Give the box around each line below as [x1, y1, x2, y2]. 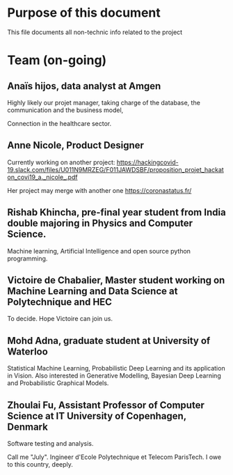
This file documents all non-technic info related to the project [7, 28, 183, 36]
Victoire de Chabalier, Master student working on [7, 274, 225, 286]
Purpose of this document [7, 5, 161, 21]
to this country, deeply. [7, 460, 73, 468]
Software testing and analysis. [7, 439, 94, 447]
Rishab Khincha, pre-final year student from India [7, 207, 226, 219]
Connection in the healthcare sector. [7, 119, 112, 127]
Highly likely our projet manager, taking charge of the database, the [7, 98, 200, 107]
